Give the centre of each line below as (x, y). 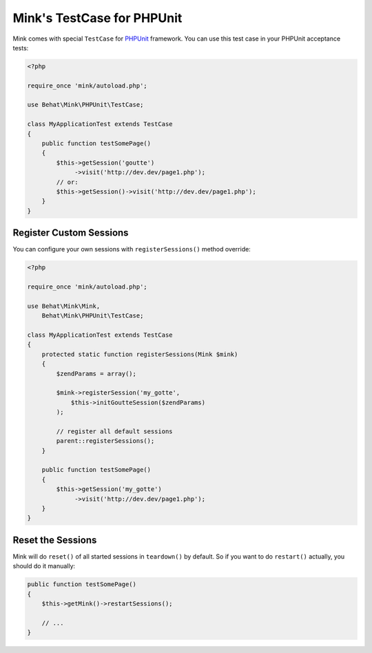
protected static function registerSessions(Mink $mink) (140, 354)
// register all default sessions (114, 431)
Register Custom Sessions (71, 233)
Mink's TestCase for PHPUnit (97, 18)
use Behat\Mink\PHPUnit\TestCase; (85, 105)
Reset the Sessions (55, 540)
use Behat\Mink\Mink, (64, 306)
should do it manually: (44, 566)
